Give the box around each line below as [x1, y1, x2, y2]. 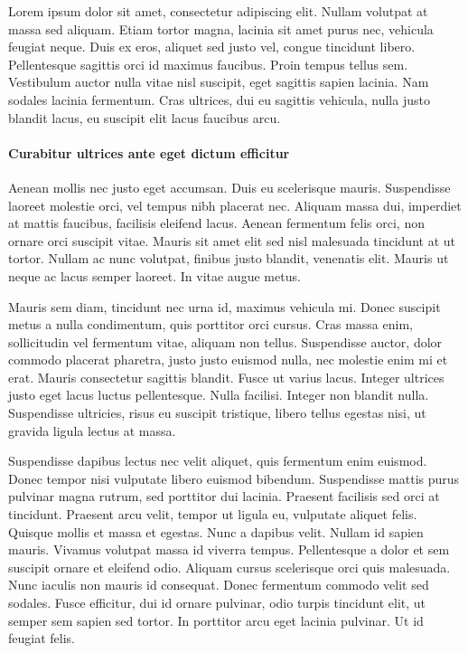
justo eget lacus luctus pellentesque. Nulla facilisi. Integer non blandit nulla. [8, 385, 429, 404]
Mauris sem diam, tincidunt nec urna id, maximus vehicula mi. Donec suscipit [8, 297, 441, 316]
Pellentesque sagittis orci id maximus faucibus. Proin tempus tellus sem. [8, 54, 408, 73]
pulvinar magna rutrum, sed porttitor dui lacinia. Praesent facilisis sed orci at [8, 487, 440, 506]
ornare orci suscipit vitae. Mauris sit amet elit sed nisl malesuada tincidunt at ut [8, 231, 455, 250]
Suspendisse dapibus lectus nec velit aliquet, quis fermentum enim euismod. [8, 451, 427, 470]
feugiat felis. [8, 629, 75, 648]
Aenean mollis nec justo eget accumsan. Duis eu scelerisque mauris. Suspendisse [8, 177, 451, 196]
